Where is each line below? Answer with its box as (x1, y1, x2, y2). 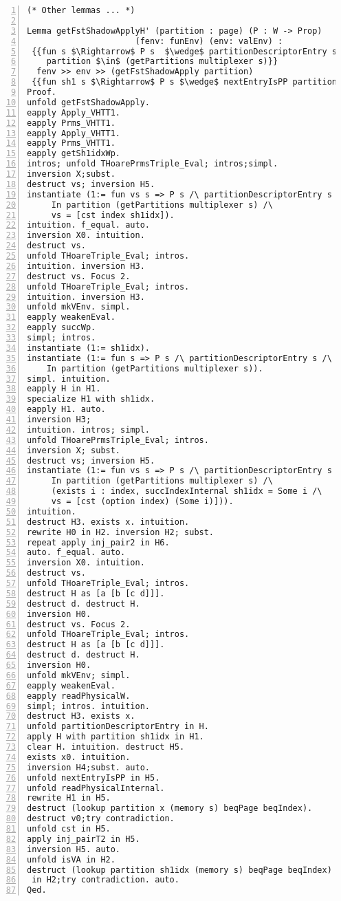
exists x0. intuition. (27, 752, 131, 762)
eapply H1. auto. (27, 404, 106, 415)
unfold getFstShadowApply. (27, 97, 150, 107)
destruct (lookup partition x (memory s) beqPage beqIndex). (27, 803, 313, 814)
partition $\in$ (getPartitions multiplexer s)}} (46, 56, 278, 67)
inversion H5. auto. (27, 844, 121, 854)
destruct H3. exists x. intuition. (27, 517, 190, 527)
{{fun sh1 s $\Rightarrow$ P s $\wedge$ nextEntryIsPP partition (32, 77, 338, 87)
